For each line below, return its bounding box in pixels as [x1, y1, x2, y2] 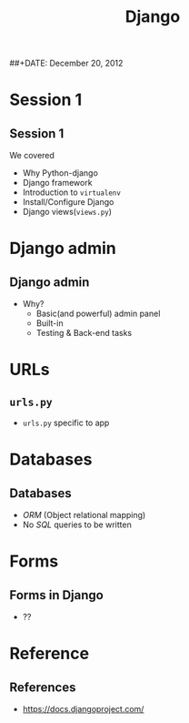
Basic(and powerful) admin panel [35, 308, 161, 320]
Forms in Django [9, 587, 104, 603]
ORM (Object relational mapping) [22, 510, 146, 521]
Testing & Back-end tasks [35, 328, 133, 339]
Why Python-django [22, 168, 98, 178]
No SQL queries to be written [22, 519, 132, 530]
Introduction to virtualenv [22, 187, 121, 198]
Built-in [35, 318, 64, 329]
